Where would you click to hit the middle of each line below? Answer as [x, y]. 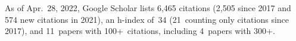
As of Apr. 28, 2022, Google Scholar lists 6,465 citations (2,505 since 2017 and [148, 8]
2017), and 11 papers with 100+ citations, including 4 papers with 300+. [140, 31]
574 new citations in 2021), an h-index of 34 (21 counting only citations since [147, 19]
